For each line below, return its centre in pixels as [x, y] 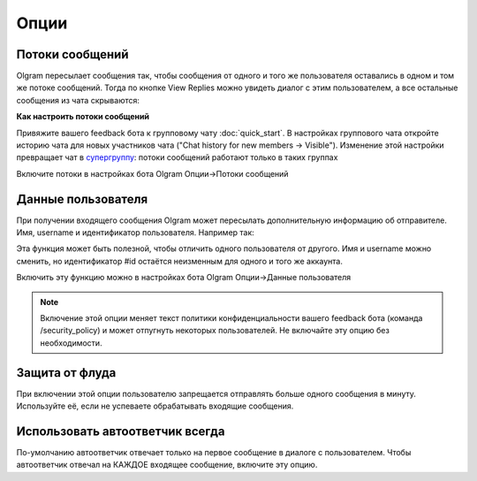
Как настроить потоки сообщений [83, 117]
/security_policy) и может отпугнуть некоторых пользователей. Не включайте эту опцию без [215, 331]
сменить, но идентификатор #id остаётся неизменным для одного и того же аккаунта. [180, 261]
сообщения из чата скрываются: [78, 100]
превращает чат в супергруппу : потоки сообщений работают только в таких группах [177, 157]
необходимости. [71, 343]
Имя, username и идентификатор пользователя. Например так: [136, 233]
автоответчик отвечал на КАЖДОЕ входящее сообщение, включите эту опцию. [167, 465]
